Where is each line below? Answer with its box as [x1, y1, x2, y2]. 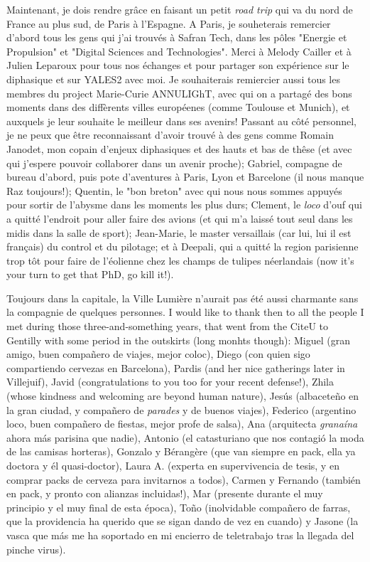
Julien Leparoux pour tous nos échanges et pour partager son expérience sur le [6, 58, 349, 73]
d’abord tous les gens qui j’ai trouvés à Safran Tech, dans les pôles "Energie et [6, 30, 347, 45]
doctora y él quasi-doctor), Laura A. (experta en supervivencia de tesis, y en [6, 458, 339, 472]
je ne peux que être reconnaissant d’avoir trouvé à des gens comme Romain [6, 127, 334, 142]
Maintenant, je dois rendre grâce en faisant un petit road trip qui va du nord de [6, 2, 353, 16]
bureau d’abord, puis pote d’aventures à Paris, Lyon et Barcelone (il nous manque [6, 169, 364, 184]
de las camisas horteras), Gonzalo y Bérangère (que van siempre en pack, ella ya [6, 444, 356, 459]
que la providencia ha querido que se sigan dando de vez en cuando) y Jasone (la [6, 514, 359, 529]
